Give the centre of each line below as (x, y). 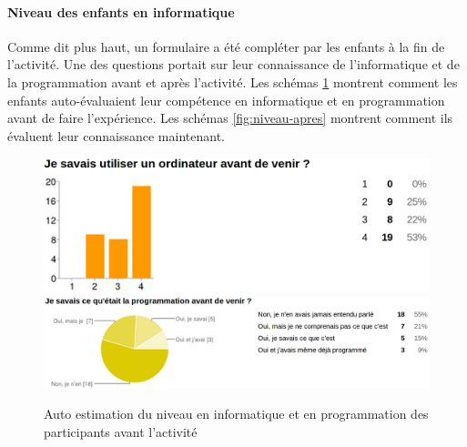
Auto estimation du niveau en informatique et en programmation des (236, 414)
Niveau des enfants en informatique (121, 11)
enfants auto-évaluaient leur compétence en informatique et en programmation (226, 100)
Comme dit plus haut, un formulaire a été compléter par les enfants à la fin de (226, 46)
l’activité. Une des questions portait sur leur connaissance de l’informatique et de (233, 64)
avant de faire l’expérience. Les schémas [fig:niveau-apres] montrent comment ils (230, 118)
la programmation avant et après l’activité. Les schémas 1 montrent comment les (233, 81)
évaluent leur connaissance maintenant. (116, 135)
